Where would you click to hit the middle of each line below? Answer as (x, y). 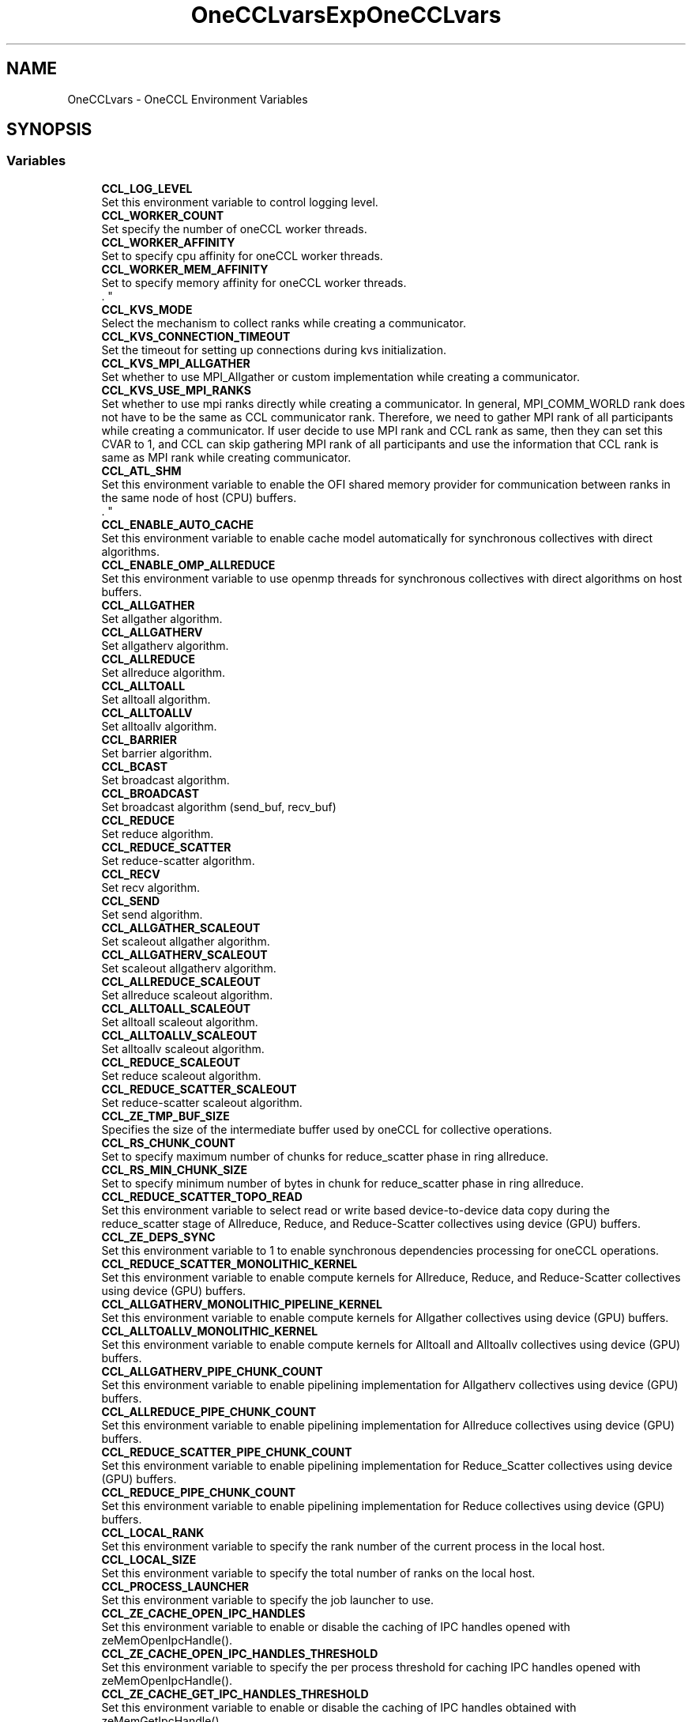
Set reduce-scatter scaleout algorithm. (202, 1102)
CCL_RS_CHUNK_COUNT (168, 1142)
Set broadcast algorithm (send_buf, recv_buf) (219, 806)
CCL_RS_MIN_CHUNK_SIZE (175, 1169)
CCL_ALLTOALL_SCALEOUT (176, 1008)
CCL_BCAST (135, 766)
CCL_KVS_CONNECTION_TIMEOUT (196, 336)
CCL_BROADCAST (150, 793)
